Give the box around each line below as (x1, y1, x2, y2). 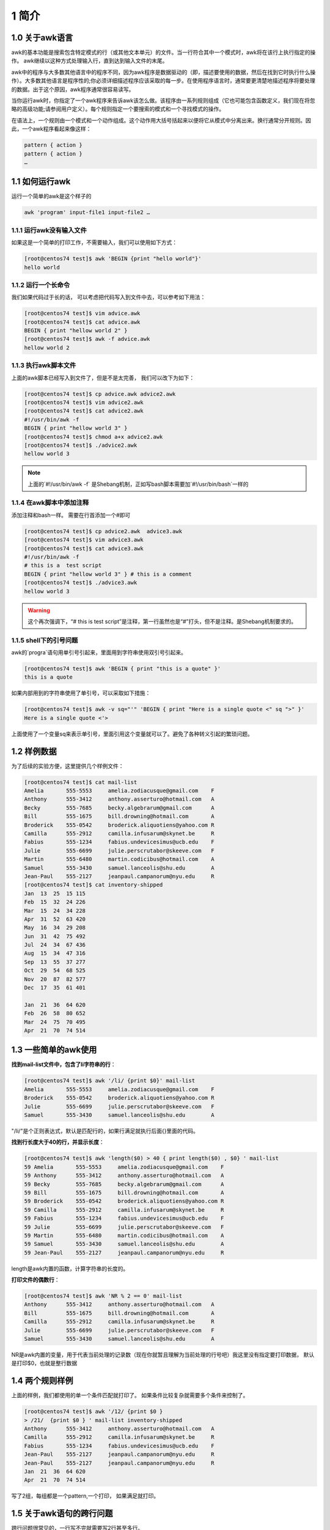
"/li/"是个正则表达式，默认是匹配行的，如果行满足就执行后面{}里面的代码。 (11, 1127, 199, 1135)
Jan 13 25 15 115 (24, 890, 86, 897)
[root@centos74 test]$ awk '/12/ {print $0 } (24, 1408, 163, 1415)
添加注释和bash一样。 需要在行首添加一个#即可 (11, 511, 131, 518)
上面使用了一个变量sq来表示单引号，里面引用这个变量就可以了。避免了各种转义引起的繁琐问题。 (11, 730, 253, 737)
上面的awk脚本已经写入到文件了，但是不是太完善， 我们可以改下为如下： (11, 374, 195, 381)
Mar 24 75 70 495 (24, 1018, 86, 1025)
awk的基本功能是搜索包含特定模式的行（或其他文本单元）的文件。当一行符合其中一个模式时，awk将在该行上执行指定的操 (11, 49, 316, 56)
